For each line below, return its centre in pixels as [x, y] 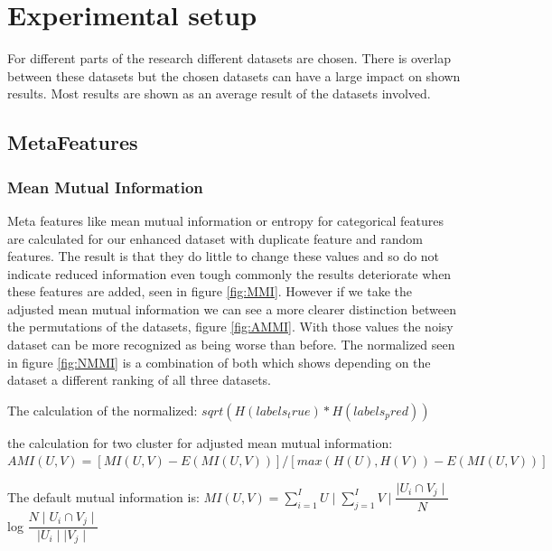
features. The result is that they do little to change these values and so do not [224, 256]
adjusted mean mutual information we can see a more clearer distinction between [232, 308]
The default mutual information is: [103, 496]
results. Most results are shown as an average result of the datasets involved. [219, 93]
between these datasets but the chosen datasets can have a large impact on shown [234, 75]
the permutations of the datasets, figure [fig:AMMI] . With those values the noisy [230, 327]
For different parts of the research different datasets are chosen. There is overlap [229, 58]
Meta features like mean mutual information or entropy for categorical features [226, 220]
